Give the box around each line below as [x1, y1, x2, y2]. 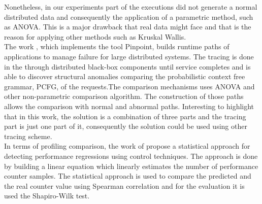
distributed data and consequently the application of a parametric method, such [4, 11, 253, 22]
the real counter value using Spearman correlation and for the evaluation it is [4, 180, 245, 191]
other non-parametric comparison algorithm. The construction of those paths [4, 91, 244, 101]
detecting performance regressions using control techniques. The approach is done [4, 150, 258, 161]
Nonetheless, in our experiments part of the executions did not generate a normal [4, 2, 257, 12]
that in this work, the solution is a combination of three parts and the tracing [4, 111, 246, 121]
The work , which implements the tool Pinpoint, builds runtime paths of [4, 41, 230, 52]
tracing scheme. [4, 130, 52, 141]
